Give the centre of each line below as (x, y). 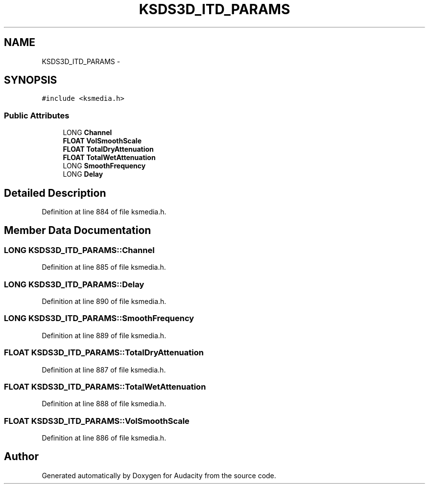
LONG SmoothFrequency (104, 166)
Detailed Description (55, 193)
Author (21, 457)
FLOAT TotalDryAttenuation (108, 149)
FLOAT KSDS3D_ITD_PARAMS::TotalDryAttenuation (104, 353)
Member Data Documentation (78, 231)
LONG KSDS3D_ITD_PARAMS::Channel (79, 250)
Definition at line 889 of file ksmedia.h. (104, 335)
